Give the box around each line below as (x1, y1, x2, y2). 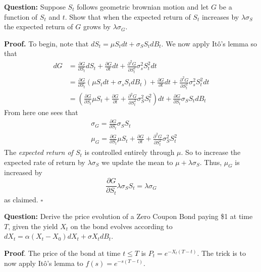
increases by (201, 11, 239, 22)
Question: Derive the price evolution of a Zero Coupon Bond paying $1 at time (4, 211, 253, 222)
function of (4, 11, 38, 22)
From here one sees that (4, 106, 78, 117)
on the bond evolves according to (70, 221, 173, 231)
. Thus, (199, 156, 222, 167)
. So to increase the (181, 147, 241, 157)
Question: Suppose (4, 2, 66, 12)
